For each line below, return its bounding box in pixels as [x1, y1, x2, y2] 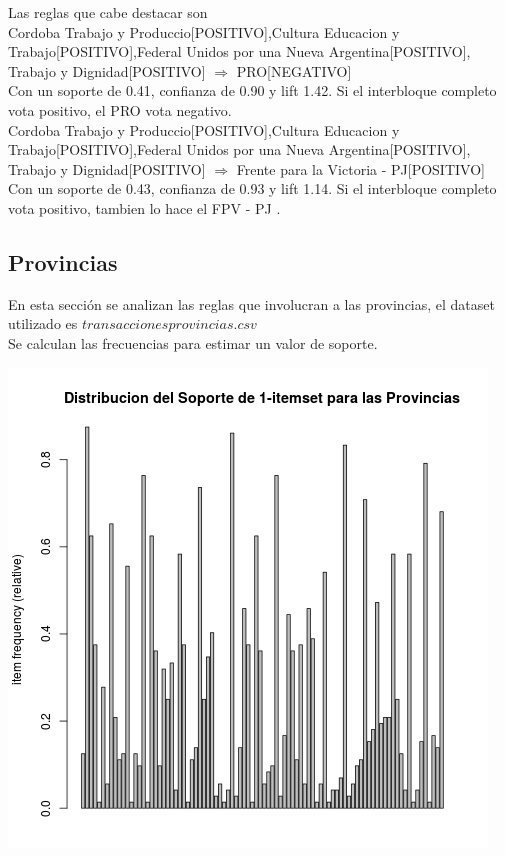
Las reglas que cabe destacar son [8, 2, 208, 22]
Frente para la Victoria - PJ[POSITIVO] [236, 158, 485, 179]
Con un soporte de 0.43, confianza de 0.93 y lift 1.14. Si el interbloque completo [8, 178, 497, 199]
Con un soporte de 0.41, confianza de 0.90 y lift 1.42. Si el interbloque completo [8, 80, 497, 101]
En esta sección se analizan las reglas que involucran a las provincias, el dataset [8, 293, 495, 314]
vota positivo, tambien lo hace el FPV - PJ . [8, 197, 281, 218]
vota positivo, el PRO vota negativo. [8, 99, 232, 120]
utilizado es [8, 313, 78, 334]
